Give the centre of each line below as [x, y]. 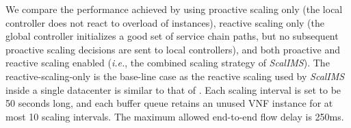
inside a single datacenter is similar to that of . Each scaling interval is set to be [173, 89]
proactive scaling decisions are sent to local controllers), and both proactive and [173, 49]
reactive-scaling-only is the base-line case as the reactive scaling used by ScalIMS [175, 76]
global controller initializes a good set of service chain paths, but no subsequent [172, 36]
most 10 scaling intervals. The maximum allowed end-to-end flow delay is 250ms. [175, 116]
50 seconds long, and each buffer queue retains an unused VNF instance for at [169, 103]
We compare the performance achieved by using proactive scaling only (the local [174, 9]
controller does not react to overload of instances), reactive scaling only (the [165, 22]
